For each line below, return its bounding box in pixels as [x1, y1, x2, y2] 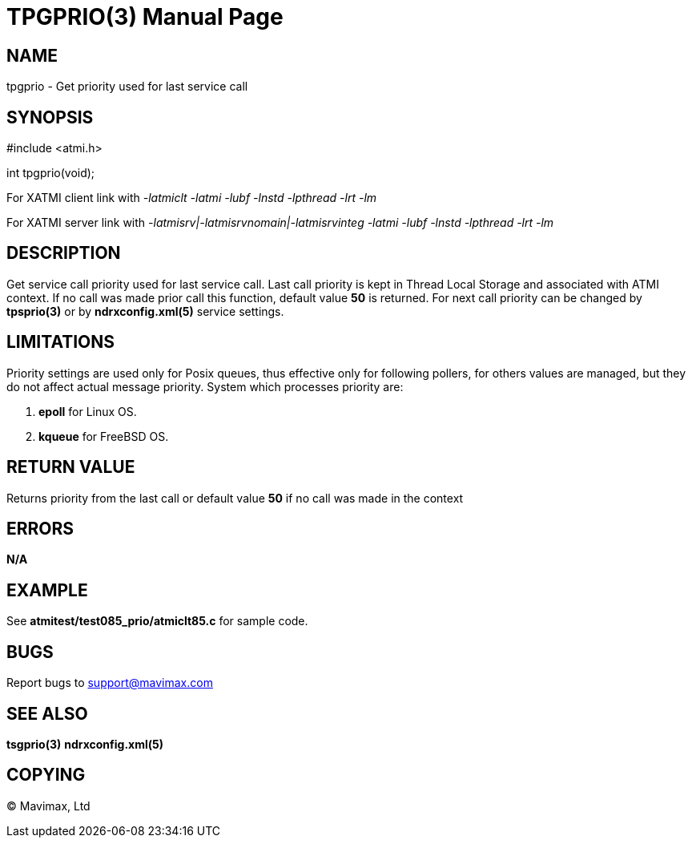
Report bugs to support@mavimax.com [6, 676, 213, 690]
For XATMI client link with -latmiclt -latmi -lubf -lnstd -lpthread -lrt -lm [6, 191, 377, 205]
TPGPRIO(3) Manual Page [6, 3, 284, 30]
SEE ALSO [6, 703, 88, 724]
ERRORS [6, 518, 74, 539]
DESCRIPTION [6, 243, 121, 264]
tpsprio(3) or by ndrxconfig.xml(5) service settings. [6, 304, 284, 318]
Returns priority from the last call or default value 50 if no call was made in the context [6, 491, 464, 505]
